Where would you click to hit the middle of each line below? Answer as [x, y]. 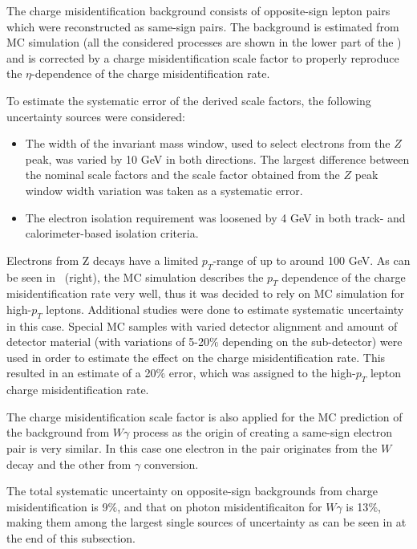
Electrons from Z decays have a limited [103, 260]
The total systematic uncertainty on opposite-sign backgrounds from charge [192, 491]
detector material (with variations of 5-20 [108, 342]
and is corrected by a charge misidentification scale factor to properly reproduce [203, 57]
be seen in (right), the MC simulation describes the [135, 277]
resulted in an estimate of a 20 [81, 373]
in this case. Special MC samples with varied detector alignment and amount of [202, 325]
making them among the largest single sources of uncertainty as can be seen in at [206, 522]
